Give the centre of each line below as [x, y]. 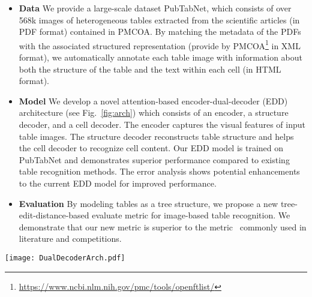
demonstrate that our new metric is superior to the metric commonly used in [163, 226]
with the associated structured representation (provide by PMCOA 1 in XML [160, 44]
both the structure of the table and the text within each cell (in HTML [150, 69]
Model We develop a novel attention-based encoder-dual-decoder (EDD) [153, 100]
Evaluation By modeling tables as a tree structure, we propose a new [148, 203]
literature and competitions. [70, 238]
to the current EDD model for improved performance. [118, 183]
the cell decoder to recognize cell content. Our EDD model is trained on [151, 148]
